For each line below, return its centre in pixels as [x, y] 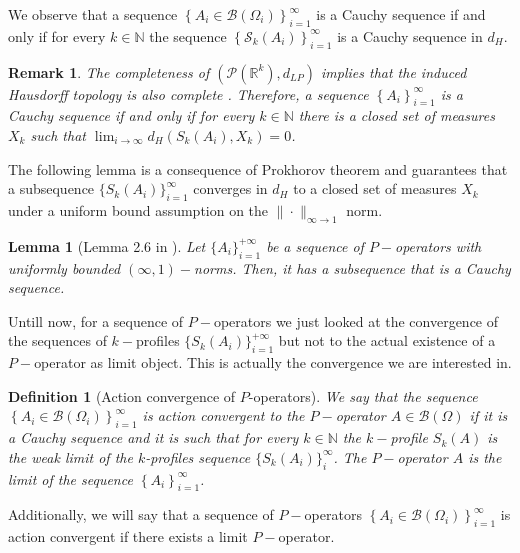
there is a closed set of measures [396, 115]
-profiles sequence [198, 456]
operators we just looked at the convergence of [356, 320]
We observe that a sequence [93, 14]
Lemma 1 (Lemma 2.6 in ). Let [107, 245]
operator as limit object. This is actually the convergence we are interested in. [273, 362]
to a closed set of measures [375, 188]
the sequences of [57, 340]
